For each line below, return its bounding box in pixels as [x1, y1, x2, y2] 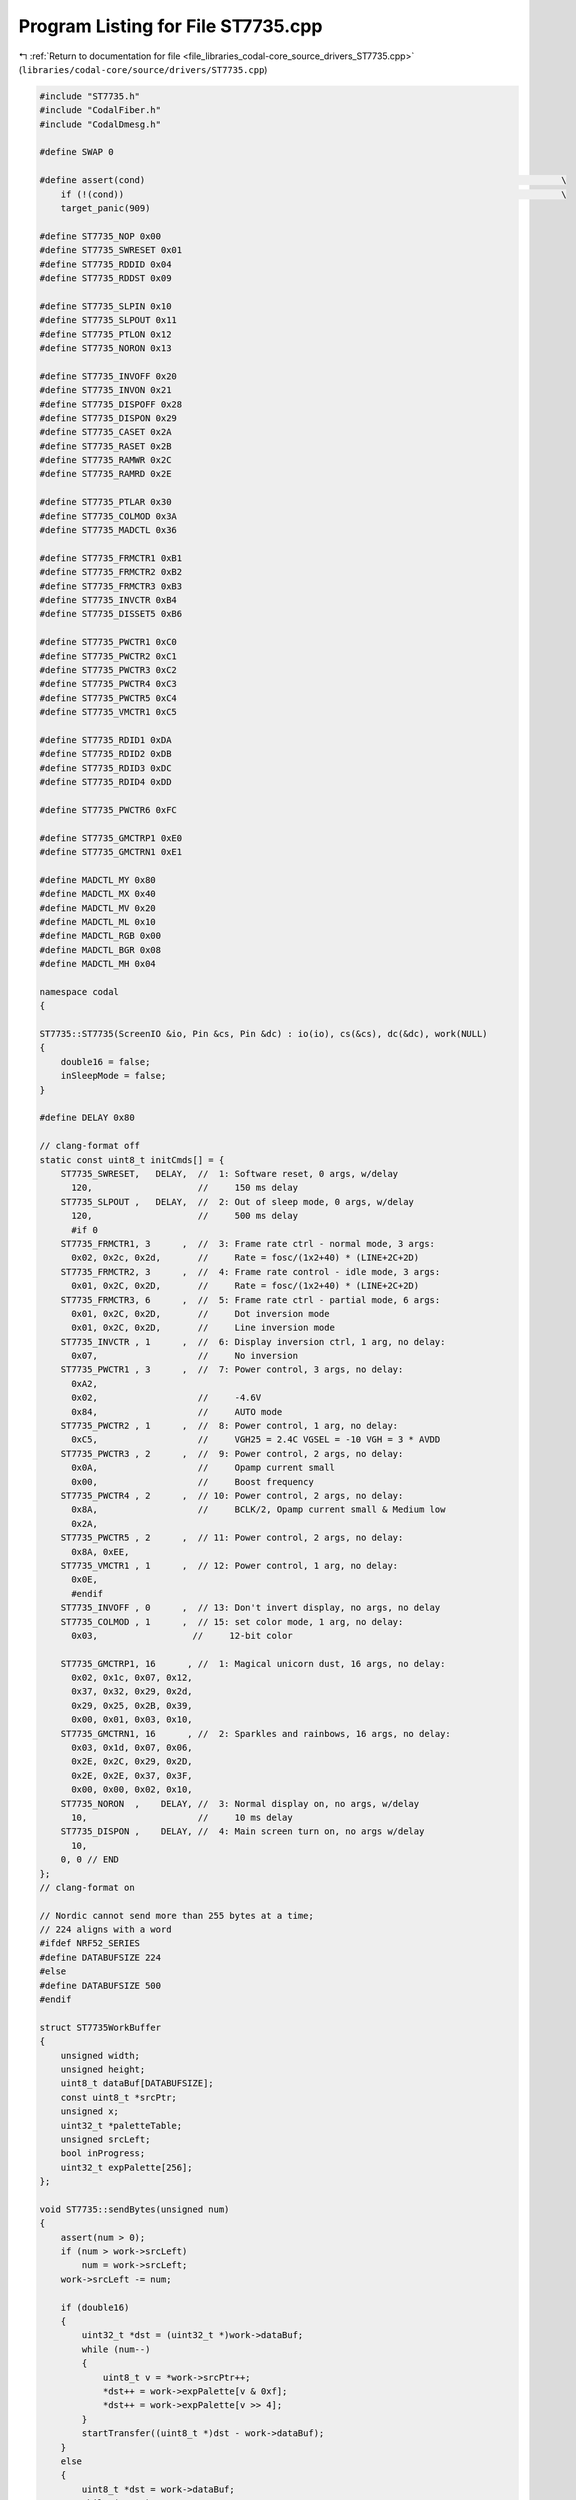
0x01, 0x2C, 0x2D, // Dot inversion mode [71, 1308, 330, 1319]
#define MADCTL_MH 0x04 [39, 958, 157, 970]
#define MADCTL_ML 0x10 [39, 916, 157, 927]
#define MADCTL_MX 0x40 [39, 888, 157, 900]
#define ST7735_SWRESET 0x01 [39, 245, 183, 256]
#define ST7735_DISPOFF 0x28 [39, 398, 183, 410]
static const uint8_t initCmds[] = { [39, 1154, 225, 1165]
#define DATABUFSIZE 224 [39, 1951, 162, 1963]
